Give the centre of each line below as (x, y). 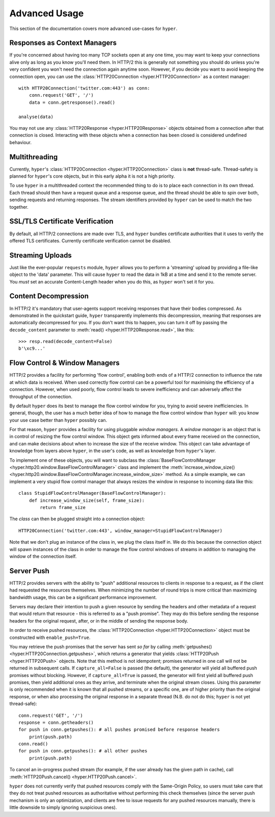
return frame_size (63, 507)
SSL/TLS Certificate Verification (62, 221)
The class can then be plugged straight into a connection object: (77, 519)
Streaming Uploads (41, 255)
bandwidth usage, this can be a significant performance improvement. (83, 597)
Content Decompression (49, 296)
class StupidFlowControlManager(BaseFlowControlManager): (92, 493)
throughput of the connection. (41, 397)
